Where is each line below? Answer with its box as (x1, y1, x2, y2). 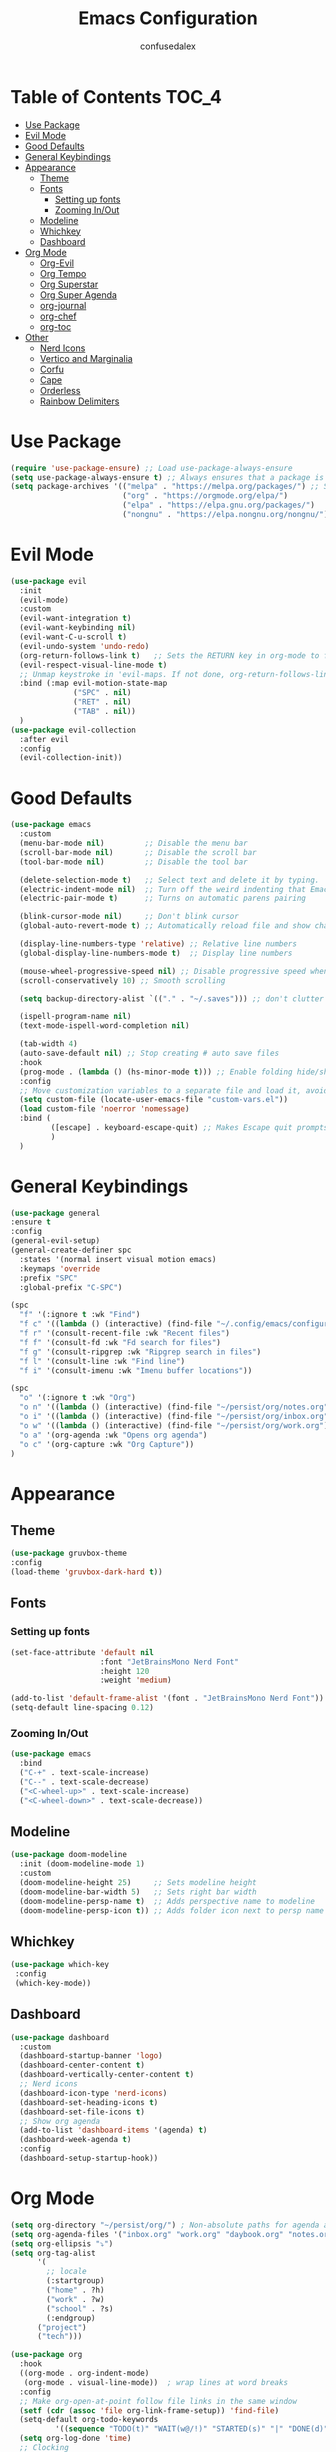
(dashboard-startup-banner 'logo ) (19, 2051, 163, 2061)
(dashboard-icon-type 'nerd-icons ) (19, 2088, 168, 2098)
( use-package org (10, 2350, 83, 2360)
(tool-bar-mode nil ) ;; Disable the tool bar (19, 857, 248, 867)
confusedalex (139, 40, 197, 52)
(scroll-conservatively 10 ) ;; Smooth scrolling (19, 975, 226, 986)
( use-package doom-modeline (10, 1850, 128, 1860)
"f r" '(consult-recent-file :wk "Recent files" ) (19, 1328, 230, 1339)
